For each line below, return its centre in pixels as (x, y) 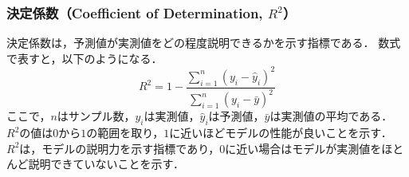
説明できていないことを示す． (106, 164)
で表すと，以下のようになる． (85, 58)
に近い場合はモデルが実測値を (303, 148)
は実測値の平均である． (331, 116)
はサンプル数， (96, 116)
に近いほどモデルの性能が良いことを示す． (281, 133)
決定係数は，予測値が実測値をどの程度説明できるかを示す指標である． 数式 (204, 43)
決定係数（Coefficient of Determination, (135, 12)
